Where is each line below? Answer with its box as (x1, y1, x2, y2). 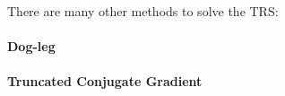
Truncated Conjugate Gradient (7, 72, 203, 91)
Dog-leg (7, 37, 56, 56)
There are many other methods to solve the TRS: (7, 2, 279, 20)
